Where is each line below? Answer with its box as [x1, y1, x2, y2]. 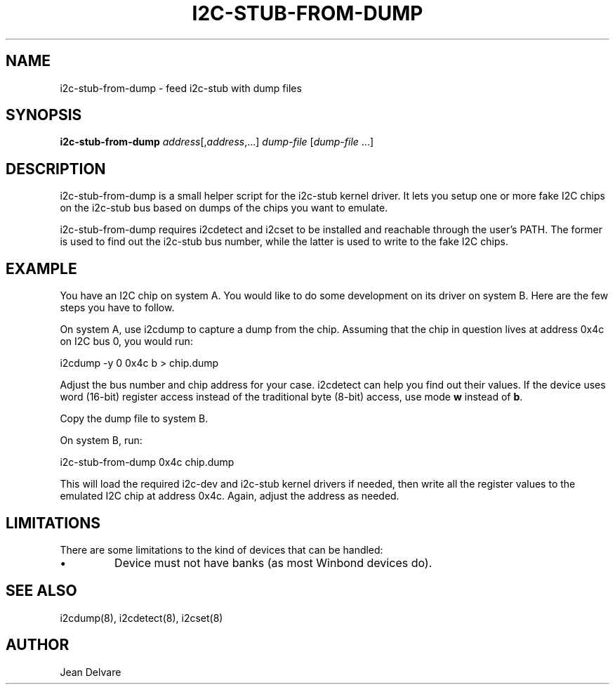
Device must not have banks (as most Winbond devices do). [114, 555, 432, 570]
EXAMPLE [6, 259, 77, 278]
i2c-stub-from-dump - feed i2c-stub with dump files [60, 82, 302, 94]
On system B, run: [60, 434, 143, 447]
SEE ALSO [6, 582, 77, 600]
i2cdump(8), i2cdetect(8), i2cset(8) [60, 611, 223, 624]
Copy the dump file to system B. [60, 412, 209, 425]
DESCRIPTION [6, 160, 106, 178]
